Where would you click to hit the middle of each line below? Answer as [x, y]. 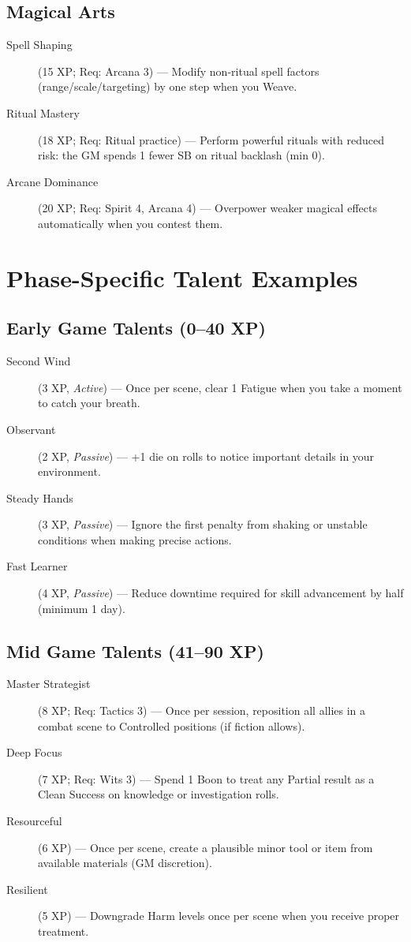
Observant [31, 429]
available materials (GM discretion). [125, 863]
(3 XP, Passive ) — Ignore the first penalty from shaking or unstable [203, 524]
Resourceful [34, 821]
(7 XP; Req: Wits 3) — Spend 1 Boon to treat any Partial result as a [206, 778]
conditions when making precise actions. [135, 539]
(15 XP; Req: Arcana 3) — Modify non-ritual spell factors [179, 71]
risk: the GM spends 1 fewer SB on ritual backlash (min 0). [181, 155]
